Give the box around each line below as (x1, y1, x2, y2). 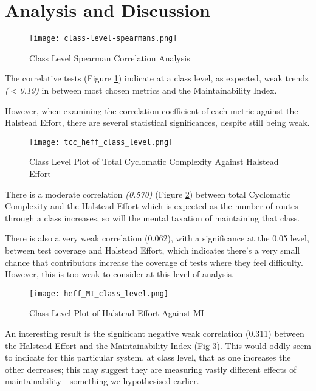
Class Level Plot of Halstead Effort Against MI (29, 306, 204, 319)
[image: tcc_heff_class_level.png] (29, 137, 173, 147)
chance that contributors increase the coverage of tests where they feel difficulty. (5, 255, 303, 268)
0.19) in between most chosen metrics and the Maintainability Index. (19, 83, 277, 96)
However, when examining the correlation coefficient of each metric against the (5, 104, 298, 117)
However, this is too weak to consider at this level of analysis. (5, 268, 234, 280)
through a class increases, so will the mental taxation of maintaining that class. (5, 211, 300, 224)
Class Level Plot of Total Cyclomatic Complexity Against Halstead (29, 155, 279, 168)
